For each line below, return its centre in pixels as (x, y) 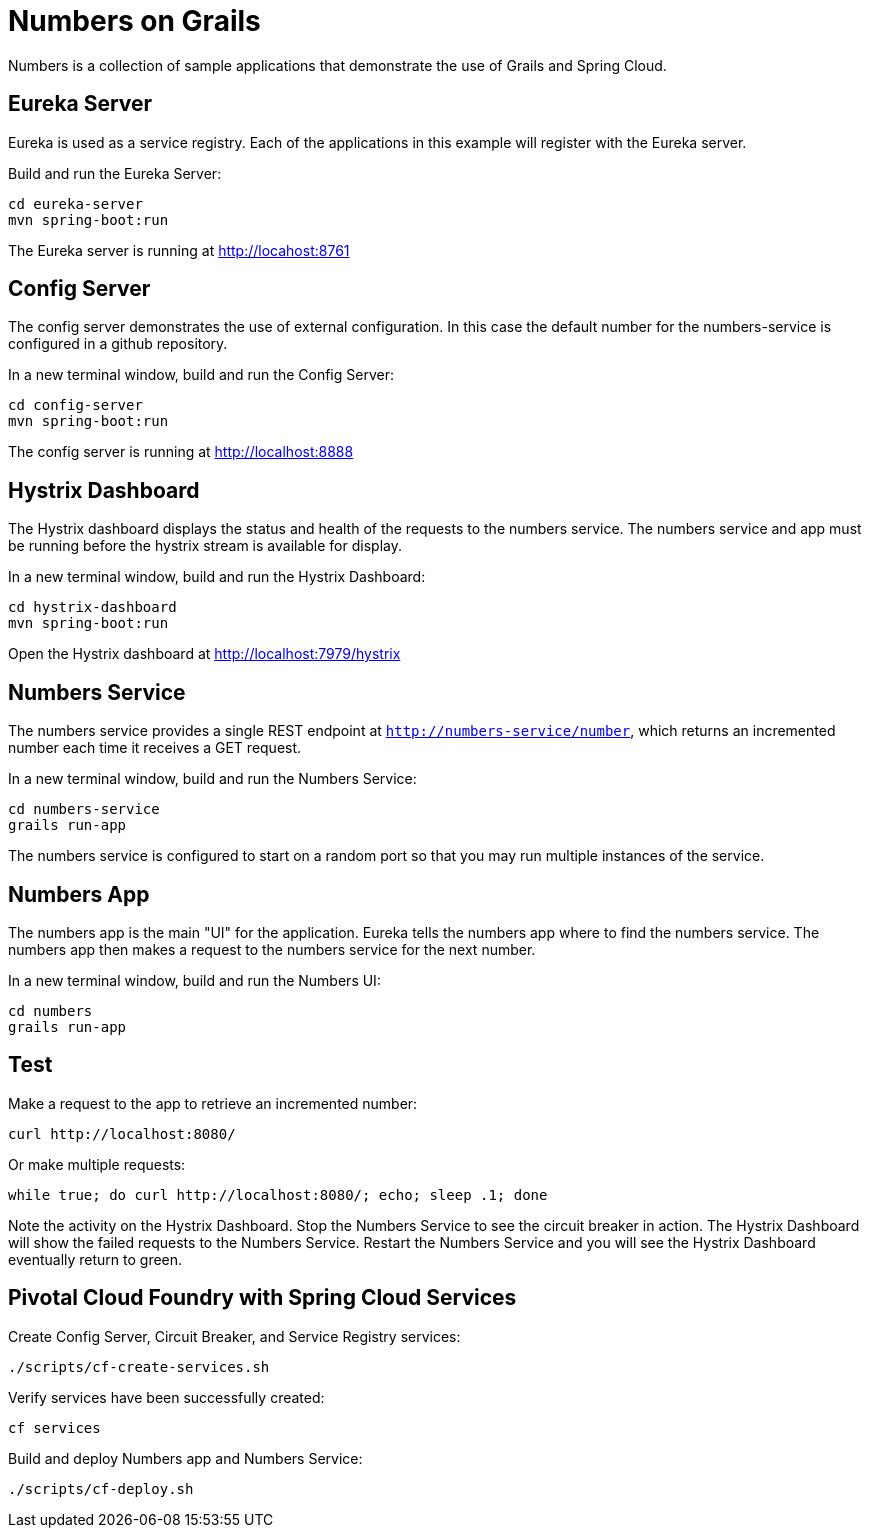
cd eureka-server (75, 203)
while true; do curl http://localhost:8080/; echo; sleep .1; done (278, 1194)
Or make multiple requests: (97, 1164)
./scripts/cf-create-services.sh (139, 1366)
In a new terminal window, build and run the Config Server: (201, 375)
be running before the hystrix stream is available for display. (205, 546)
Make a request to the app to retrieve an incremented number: (213, 1103)
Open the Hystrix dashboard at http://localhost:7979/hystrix (204, 654)
